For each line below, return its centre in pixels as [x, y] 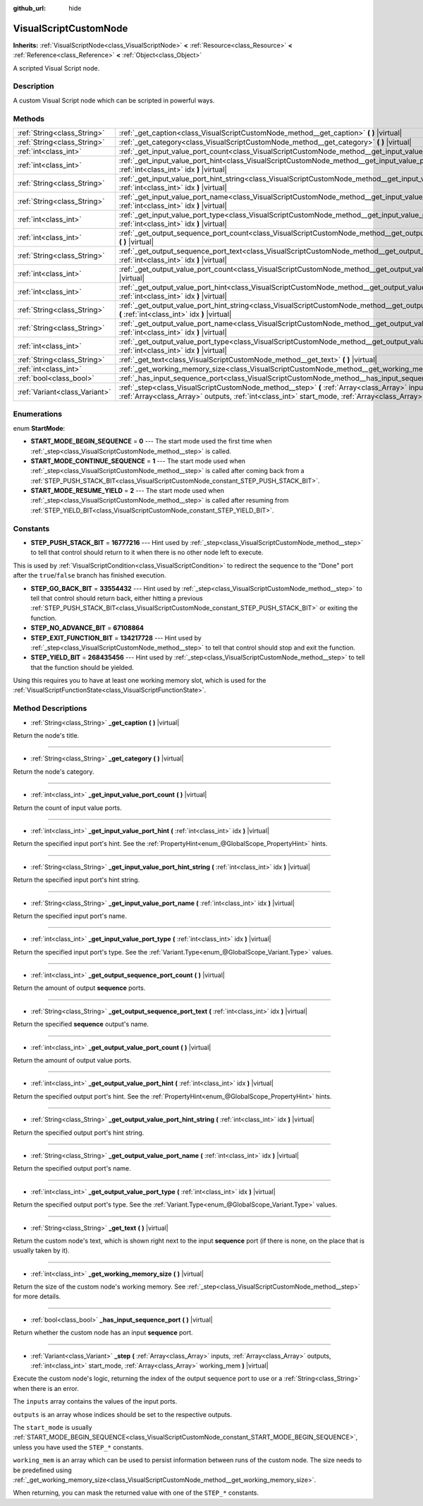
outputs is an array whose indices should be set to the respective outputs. [123, 1414]
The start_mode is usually [53, 1427]
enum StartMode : [39, 428]
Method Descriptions [50, 708]
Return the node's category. [54, 771]
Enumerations [38, 414]
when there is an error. [46, 1388]
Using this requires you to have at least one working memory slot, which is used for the [140, 681]
